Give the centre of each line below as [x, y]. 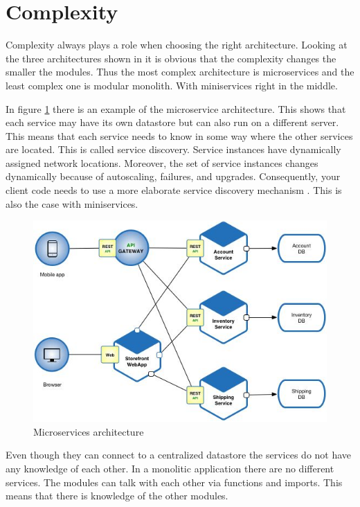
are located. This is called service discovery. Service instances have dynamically [173, 149]
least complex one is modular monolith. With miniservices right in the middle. [172, 85]
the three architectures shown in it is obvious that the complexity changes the [171, 58]
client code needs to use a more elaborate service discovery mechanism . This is [174, 190]
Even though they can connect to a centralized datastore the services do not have [179, 455]
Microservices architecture [89, 431]
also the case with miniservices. [72, 203]
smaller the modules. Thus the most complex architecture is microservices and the [180, 72]
